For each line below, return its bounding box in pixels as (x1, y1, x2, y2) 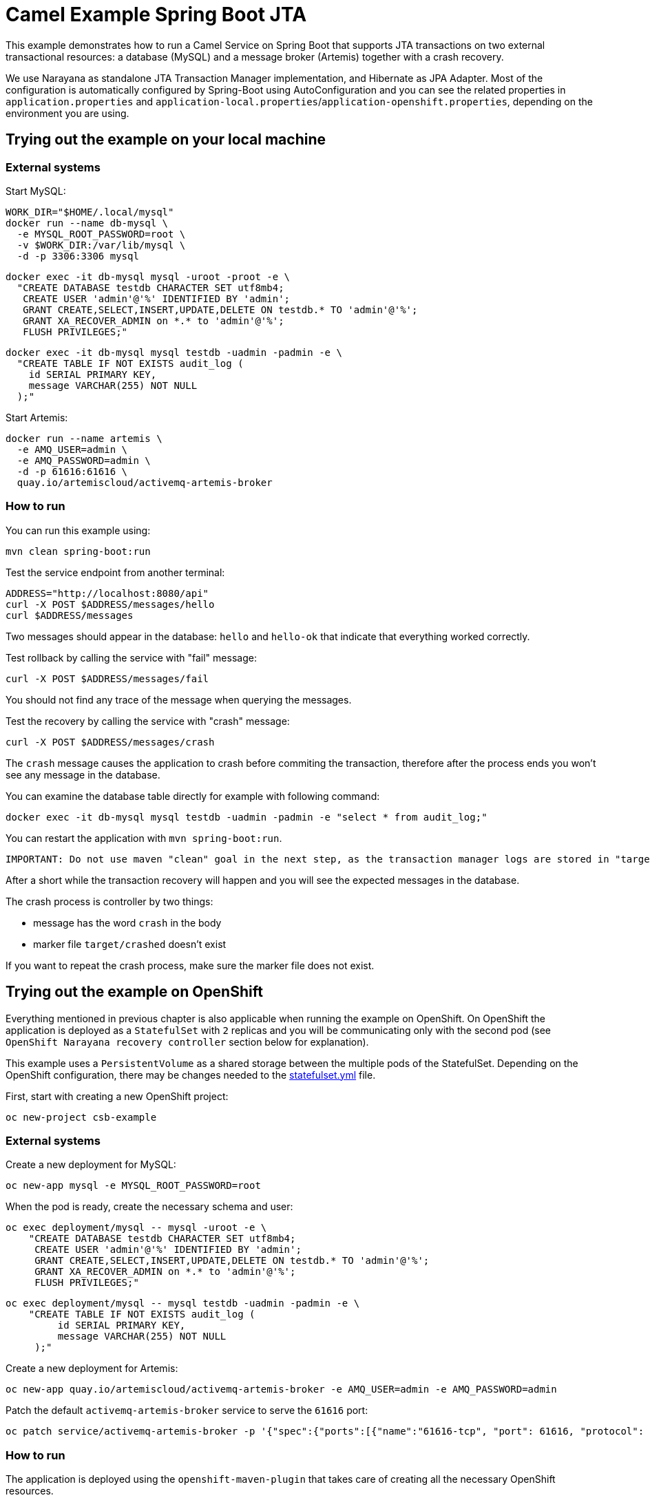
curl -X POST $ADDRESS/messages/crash (6, 736, 215, 748)
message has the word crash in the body (33, 916, 222, 929)
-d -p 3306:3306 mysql (17, 250, 139, 262)
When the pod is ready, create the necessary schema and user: (6, 1201, 293, 1213)
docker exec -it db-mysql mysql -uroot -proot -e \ (6, 271, 291, 282)
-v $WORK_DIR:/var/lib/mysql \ (17, 239, 186, 251)
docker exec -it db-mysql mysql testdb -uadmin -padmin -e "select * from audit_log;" (6, 811, 488, 823)
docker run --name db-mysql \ (6, 217, 169, 229)
